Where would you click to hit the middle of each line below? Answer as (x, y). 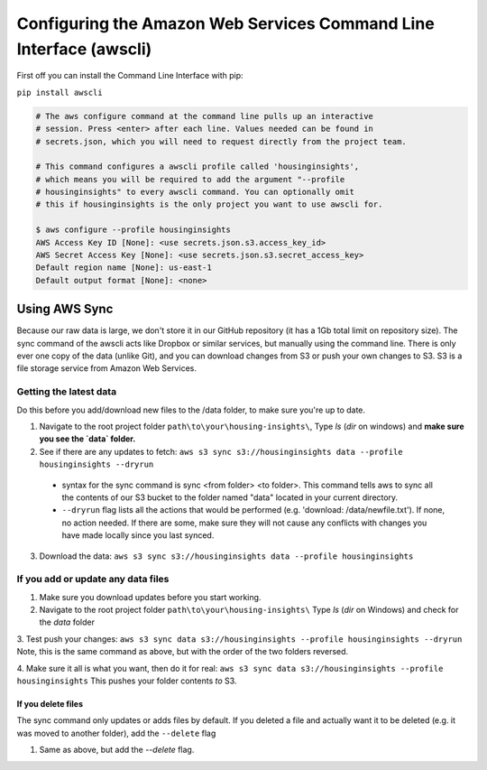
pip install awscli (60, 92)
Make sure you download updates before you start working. (150, 597)
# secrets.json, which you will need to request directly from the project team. (221, 141)
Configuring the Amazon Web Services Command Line (225, 23)
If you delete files (50, 704)
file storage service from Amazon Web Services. (107, 368)
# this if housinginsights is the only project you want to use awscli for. (209, 204)
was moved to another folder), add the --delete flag (116, 733)
